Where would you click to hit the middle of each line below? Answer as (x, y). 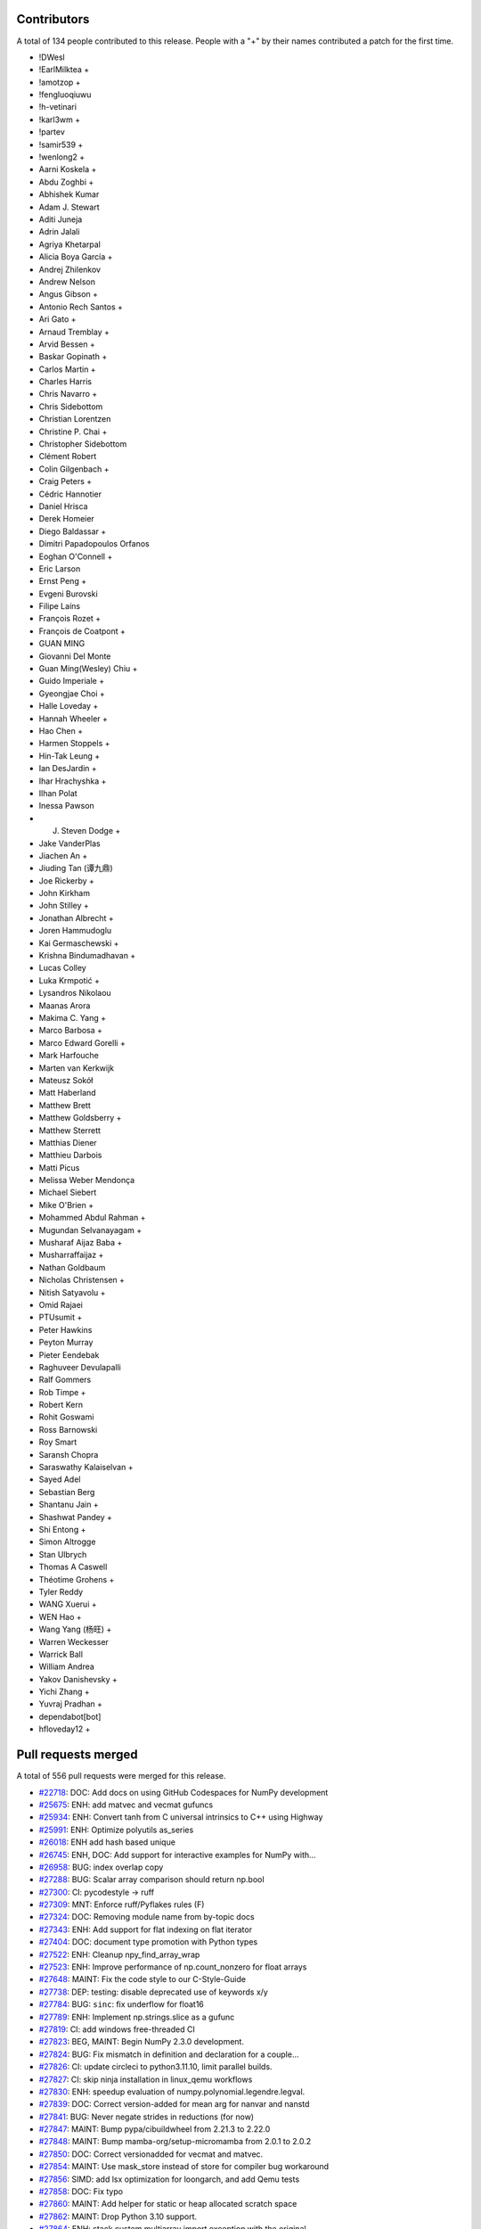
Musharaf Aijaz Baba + (81, 1243)
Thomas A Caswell (73, 1567)
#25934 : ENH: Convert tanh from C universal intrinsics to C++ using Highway (181, 1817)
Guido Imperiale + (72, 681)
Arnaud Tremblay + (74, 332)
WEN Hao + (60, 1616)
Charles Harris (65, 382)
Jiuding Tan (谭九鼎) (76, 868)
